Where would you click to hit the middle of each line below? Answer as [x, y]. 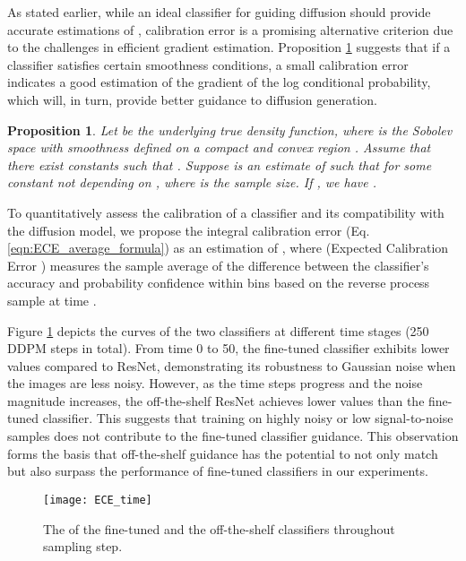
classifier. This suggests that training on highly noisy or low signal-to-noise [248, 418]
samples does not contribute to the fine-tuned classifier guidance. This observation [233, 436]
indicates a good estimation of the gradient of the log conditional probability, [219, 82]
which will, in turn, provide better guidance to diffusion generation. [192, 99]
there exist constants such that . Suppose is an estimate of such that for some [220, 164]
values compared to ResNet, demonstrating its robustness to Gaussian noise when [232, 365]
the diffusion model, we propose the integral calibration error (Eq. [189, 230]
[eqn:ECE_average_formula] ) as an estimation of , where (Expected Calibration [228, 248]
